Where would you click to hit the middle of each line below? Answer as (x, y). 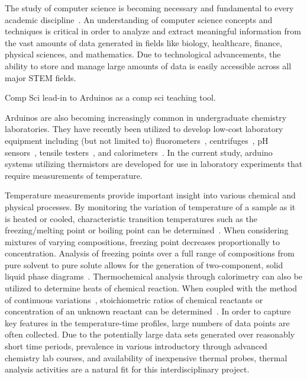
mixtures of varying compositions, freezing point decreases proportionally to (142, 241)
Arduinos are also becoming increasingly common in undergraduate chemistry (146, 117)
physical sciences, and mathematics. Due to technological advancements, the (143, 54)
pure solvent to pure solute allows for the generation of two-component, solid (144, 264)
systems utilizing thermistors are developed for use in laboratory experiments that (154, 164)
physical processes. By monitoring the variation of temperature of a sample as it (150, 206)
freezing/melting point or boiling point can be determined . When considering (147, 230)
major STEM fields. (41, 77)
